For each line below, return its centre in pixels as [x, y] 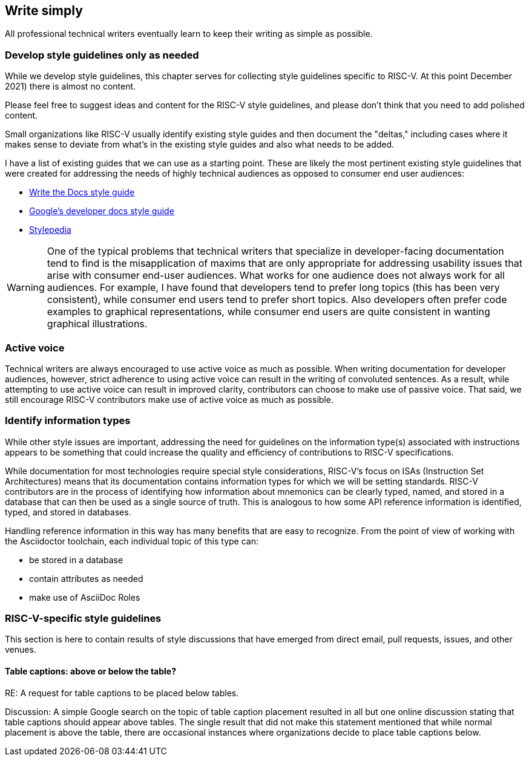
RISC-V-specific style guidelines [83, 619]
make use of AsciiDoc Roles [85, 597]
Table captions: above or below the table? [91, 671]
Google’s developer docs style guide [102, 211]
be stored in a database [76, 560]
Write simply [44, 11]
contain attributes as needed [86, 578]
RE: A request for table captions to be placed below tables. [122, 693]
